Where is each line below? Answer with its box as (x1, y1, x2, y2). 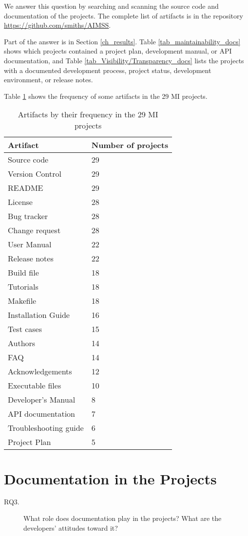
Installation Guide (8, 309, 70, 321)
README (8, 182, 43, 194)
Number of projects (91, 139, 169, 151)
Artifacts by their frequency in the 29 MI (18, 109, 158, 120)
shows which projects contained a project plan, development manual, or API (4, 46, 232, 56)
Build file (8, 267, 39, 278)
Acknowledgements (8, 366, 72, 377)
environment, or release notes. (4, 74, 93, 85)
